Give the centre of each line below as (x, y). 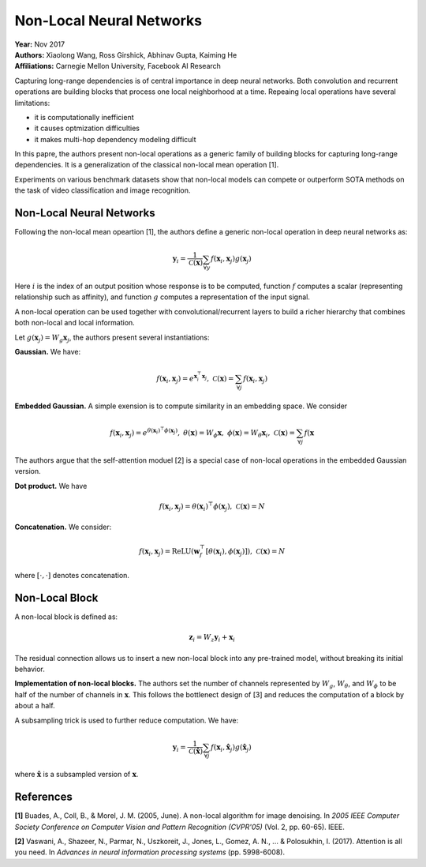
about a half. (35, 706)
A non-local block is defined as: (66, 617)
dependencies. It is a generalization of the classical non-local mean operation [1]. (147, 165)
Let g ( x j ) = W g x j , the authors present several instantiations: (112, 338)
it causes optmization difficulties (87, 128)
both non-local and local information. (75, 323)
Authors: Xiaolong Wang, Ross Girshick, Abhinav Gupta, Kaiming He (126, 54)
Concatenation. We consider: (63, 527)
